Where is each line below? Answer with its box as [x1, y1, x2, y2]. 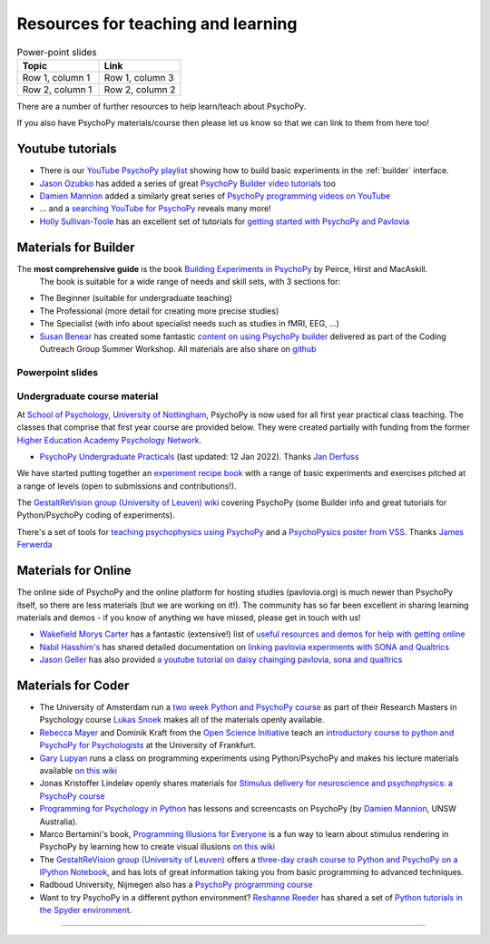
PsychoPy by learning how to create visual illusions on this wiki [39, 842, 276, 852]
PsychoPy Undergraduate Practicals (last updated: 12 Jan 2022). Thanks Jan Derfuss [39, 451, 359, 462]
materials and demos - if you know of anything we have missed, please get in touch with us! [16, 612, 361, 623]
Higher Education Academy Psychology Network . [16, 434, 202, 445]
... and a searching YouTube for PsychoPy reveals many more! [39, 203, 271, 214]
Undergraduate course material [16, 390, 159, 403]
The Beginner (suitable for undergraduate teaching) [39, 293, 233, 304]
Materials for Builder [16, 239, 135, 255]
